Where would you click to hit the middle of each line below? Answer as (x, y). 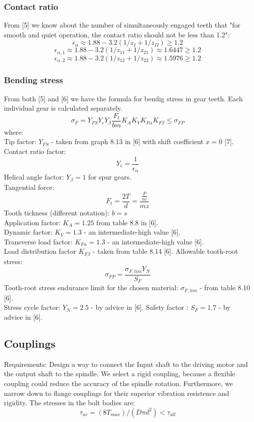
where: (14, 132)
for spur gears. (110, 177)
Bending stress (34, 80)
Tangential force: (29, 187)
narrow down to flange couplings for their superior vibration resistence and (117, 393)
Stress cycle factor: (32, 307)
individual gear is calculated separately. (63, 108)
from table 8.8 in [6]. (127, 222)
